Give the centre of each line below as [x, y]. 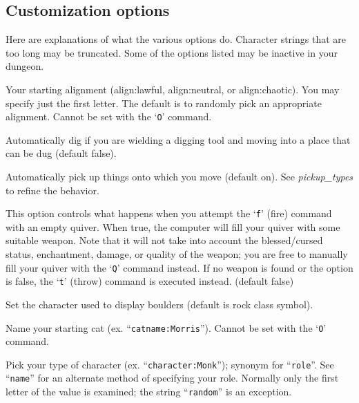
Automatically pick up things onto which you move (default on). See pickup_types [179, 177]
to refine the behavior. [52, 190]
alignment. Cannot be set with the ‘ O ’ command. [109, 116]
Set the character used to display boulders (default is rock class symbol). [159, 304]
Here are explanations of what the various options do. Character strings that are [176, 39]
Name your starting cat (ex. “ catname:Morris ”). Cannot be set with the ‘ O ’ [166, 327]
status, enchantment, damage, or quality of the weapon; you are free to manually [177, 254]
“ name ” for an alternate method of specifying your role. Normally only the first [172, 378]
